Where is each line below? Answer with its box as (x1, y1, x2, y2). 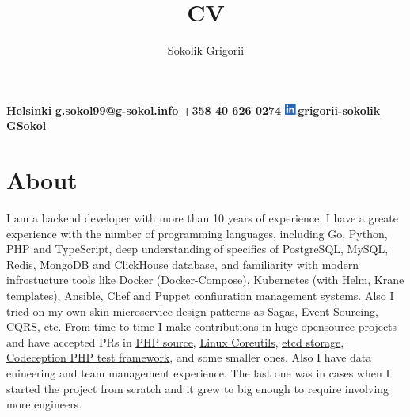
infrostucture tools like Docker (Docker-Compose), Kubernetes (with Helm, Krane (6, 271, 404, 288)
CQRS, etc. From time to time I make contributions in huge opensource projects (6, 318, 397, 335)
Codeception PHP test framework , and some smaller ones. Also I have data (6, 349, 372, 366)
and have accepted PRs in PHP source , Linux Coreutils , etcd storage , (6, 333, 344, 350)
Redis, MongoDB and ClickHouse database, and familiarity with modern (6, 256, 359, 272)
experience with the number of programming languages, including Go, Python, (6, 225, 388, 241)
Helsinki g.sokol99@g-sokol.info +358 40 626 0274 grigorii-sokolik (6, 101, 381, 118)
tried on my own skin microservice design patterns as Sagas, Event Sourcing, (6, 302, 378, 319)
